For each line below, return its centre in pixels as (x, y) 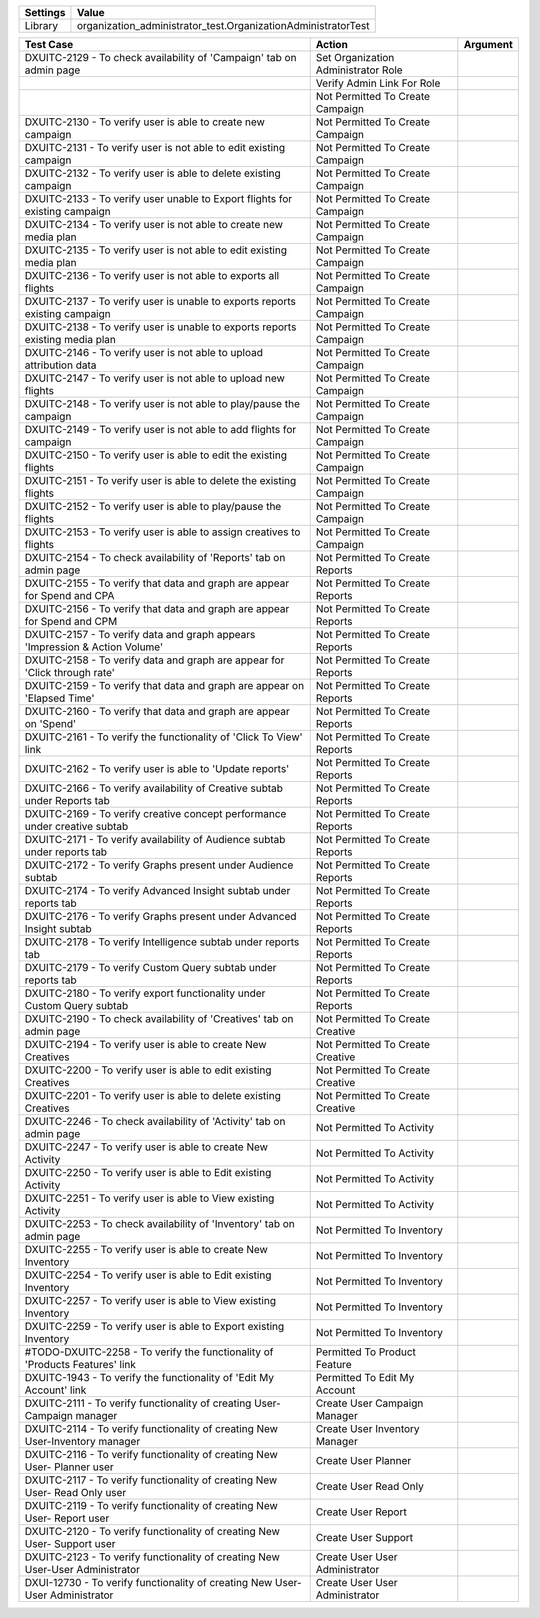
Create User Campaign (369, 1403)
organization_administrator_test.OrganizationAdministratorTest (223, 25)
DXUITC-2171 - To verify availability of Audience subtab (155, 839)
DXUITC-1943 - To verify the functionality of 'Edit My (149, 1377)
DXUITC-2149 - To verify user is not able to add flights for (160, 429)
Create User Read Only (369, 1486)
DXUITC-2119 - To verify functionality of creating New (151, 1505)
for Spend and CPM (71, 621)
